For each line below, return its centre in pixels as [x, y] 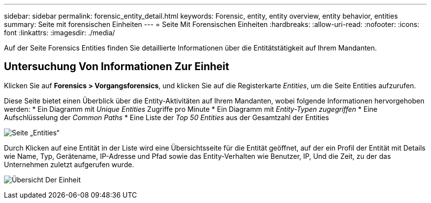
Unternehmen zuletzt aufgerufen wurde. [69, 164]
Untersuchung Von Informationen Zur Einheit [117, 67]
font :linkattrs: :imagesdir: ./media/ [60, 33]
